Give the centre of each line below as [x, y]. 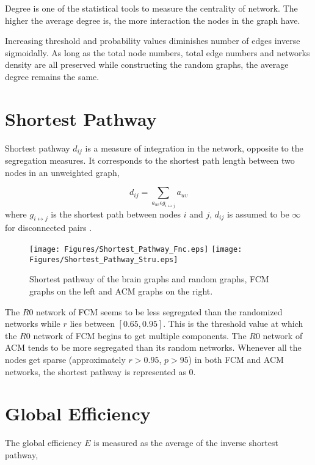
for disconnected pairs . [49, 228]
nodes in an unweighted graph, [62, 172]
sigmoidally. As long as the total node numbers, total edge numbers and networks [157, 52]
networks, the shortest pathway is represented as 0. [100, 371]
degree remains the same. [52, 76]
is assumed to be [258, 214]
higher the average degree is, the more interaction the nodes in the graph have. [153, 20]
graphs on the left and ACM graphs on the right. [121, 291]
